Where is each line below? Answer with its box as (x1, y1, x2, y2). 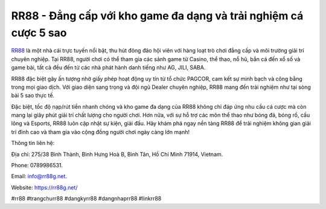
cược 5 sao (11, 26, 67, 39)
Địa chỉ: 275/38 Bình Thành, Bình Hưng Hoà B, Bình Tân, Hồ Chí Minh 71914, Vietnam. (11, 150, 223, 158)
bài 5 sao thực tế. (11, 92, 54, 99)
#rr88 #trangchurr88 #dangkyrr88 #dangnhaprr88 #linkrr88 (11, 195, 162, 202)
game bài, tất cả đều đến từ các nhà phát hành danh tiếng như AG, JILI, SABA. (11, 64, 206, 71)
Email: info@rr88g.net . (11, 173, 68, 180)
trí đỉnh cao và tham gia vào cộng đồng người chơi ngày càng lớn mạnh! (11, 128, 190, 135)
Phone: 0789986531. (11, 162, 63, 169)
